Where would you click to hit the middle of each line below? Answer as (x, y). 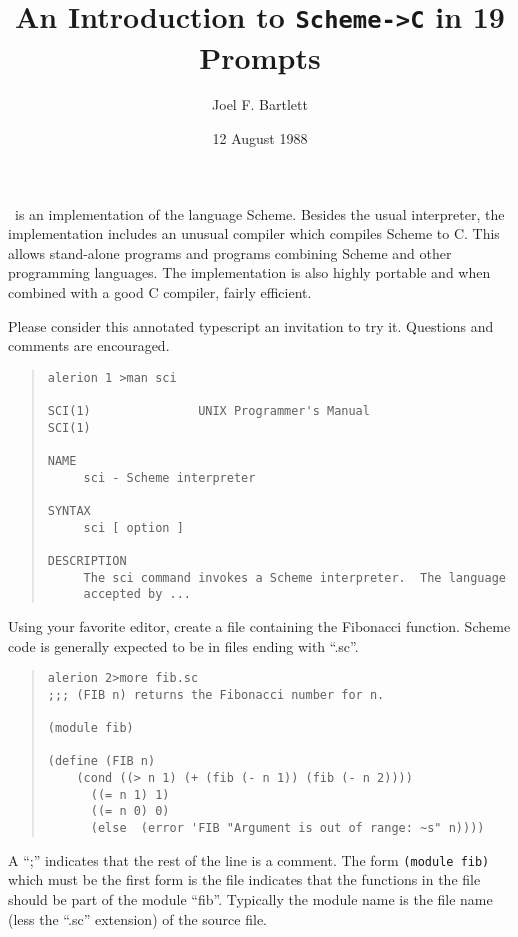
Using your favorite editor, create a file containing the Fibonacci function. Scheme (259, 625)
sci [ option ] (133, 527)
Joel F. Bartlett (260, 104)
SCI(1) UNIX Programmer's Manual (208, 411)
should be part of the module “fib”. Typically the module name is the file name (250, 898)
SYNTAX (69, 511)
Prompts (260, 56)
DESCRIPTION (87, 561)
